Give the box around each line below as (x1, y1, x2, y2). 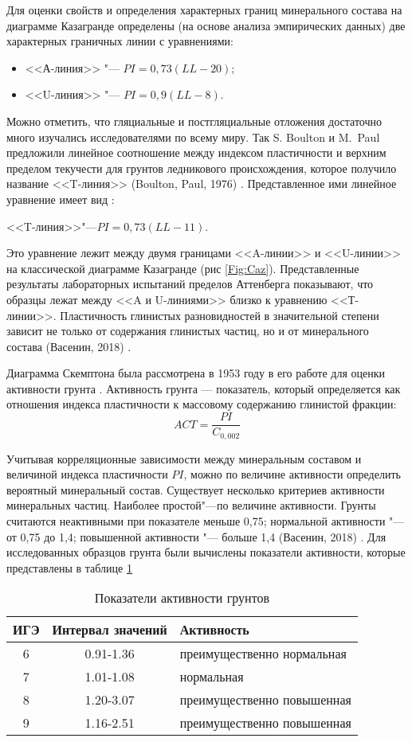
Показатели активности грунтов (94, 588, 269, 607)
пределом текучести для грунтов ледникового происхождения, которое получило (6, 159, 397, 176)
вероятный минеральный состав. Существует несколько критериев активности (6, 481, 385, 498)
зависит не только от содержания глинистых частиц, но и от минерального (6, 322, 369, 339)
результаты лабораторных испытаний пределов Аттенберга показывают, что (6, 275, 374, 292)
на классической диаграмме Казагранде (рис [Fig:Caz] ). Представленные (6, 260, 359, 276)
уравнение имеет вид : (6, 190, 115, 207)
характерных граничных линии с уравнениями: (6, 33, 233, 49)
